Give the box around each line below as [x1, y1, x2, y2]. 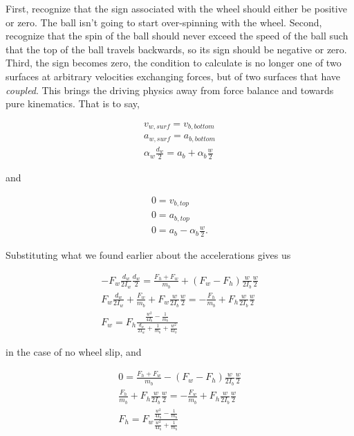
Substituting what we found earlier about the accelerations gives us [6, 248, 291, 262]
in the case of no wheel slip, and [6, 345, 142, 359]
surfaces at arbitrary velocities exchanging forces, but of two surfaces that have [6, 69, 341, 83]
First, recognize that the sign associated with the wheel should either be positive [6, 1, 347, 15]
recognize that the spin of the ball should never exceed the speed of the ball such [6, 28, 348, 43]
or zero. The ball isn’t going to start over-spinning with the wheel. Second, [6, 15, 322, 29]
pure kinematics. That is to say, [6, 96, 140, 111]
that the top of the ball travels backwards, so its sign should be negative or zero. [6, 42, 347, 56]
